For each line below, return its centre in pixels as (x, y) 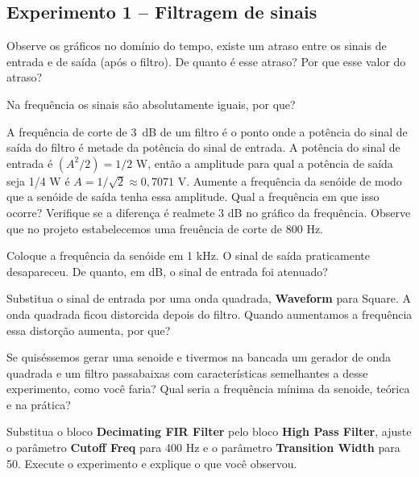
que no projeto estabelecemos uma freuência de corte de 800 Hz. (165, 228)
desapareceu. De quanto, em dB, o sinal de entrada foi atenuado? (167, 271)
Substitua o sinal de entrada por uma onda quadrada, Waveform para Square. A (209, 298)
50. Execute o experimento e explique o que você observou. (152, 463)
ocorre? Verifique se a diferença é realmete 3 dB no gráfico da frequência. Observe (209, 212)
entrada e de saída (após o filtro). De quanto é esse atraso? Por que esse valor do (206, 61)
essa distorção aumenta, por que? (89, 330)
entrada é (30, 163)
